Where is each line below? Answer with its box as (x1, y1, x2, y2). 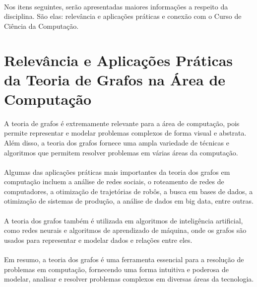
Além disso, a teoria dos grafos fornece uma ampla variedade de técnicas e (4, 137, 229, 147)
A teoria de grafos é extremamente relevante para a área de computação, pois (4, 118, 240, 128)
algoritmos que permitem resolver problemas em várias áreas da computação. (4, 147, 238, 157)
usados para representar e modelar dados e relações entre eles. (4, 234, 193, 245)
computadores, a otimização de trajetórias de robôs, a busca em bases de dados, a (4, 186, 253, 196)
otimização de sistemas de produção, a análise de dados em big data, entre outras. (4, 196, 254, 206)
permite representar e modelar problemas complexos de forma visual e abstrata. (4, 128, 247, 138)
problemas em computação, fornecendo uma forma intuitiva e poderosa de (4, 264, 229, 274)
